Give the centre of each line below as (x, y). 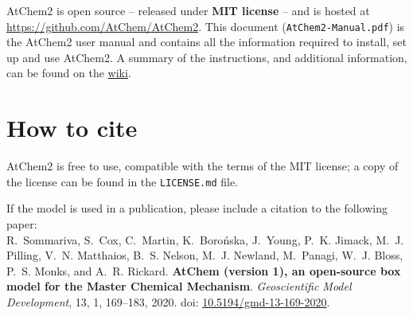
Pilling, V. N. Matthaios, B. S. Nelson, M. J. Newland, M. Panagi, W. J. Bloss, (205, 255)
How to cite (72, 128)
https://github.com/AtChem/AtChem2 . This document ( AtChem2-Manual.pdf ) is (206, 26)
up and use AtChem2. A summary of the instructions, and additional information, (207, 57)
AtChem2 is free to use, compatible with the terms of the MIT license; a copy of (203, 166)
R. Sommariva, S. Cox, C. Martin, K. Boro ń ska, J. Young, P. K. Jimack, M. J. (205, 239)
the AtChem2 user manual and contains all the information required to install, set (206, 42)
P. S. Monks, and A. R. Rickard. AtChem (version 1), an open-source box (204, 270)
